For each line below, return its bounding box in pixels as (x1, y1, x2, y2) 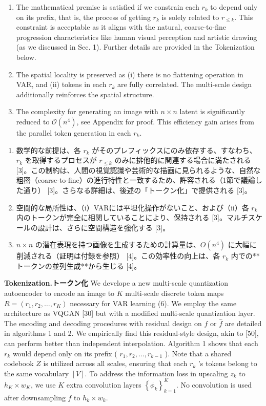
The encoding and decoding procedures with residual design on (4, 317, 202, 328)
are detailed (224, 317, 262, 328)
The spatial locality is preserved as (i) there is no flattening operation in (16, 69, 243, 79)
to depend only (210, 2, 258, 12)
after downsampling (4, 392, 66, 402)
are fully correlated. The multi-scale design (117, 79, 252, 90)
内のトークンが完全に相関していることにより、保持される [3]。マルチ (16, 212, 248, 223)
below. (16, 51, 36, 62)
